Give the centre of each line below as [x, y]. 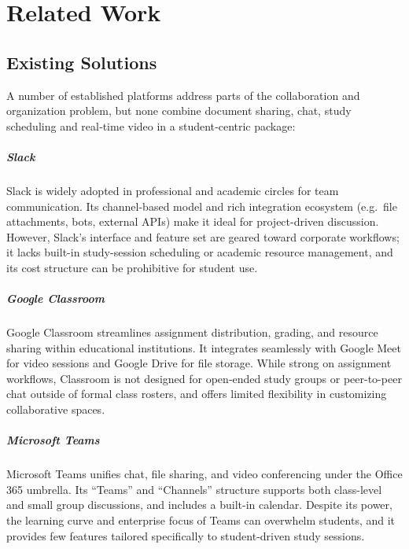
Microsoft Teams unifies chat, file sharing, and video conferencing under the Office [204, 474]
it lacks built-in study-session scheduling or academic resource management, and [200, 252]
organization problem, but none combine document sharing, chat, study [179, 111]
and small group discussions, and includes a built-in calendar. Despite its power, [199, 505]
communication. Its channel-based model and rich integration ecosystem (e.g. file [202, 206]
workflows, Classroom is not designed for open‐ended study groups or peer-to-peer [204, 378]
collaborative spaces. [56, 409]
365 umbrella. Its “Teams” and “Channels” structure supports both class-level [194, 489]
